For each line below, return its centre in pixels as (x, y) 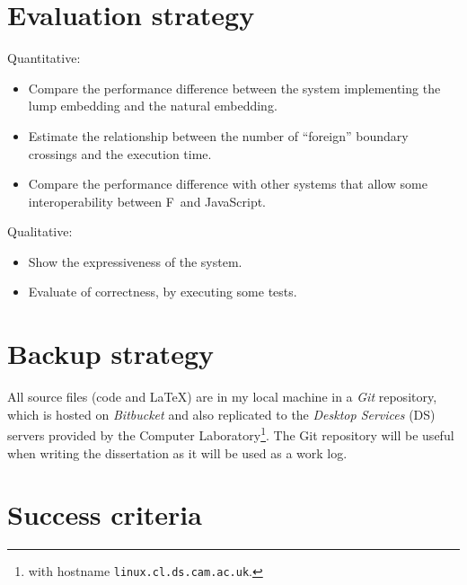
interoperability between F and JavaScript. (147, 201)
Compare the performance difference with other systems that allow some (228, 184)
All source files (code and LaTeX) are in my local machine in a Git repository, (222, 397)
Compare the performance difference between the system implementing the (234, 88)
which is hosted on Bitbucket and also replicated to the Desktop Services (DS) (221, 414)
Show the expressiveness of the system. (135, 261)
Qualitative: (40, 231)
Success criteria (105, 514)
